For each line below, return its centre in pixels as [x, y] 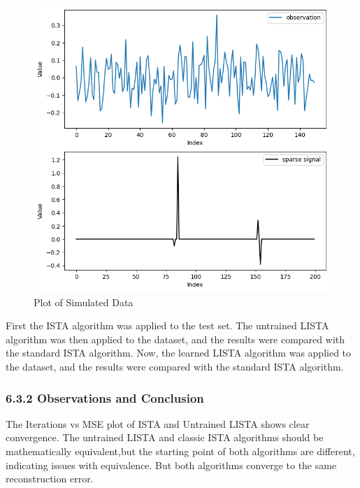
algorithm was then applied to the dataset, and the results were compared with [175, 339]
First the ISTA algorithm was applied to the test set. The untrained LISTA [167, 325]
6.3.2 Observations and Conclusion [105, 397]
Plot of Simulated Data [84, 302]
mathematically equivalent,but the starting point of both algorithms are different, [180, 451]
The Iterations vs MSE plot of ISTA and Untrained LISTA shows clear [158, 423]
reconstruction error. [50, 479]
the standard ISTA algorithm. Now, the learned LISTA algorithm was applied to [179, 353]
